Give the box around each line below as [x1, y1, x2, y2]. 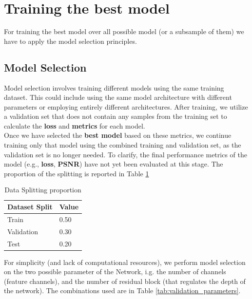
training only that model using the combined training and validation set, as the [4, 140, 241, 150]
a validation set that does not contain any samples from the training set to [4, 111, 227, 121]
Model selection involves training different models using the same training [4, 82, 224, 93]
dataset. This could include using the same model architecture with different [4, 92, 232, 102]
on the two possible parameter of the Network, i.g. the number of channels [4, 266, 226, 277]
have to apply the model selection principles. [4, 36, 137, 46]
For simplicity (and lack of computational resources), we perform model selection [4, 257, 246, 267]
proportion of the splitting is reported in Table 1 [4, 168, 149, 178]
